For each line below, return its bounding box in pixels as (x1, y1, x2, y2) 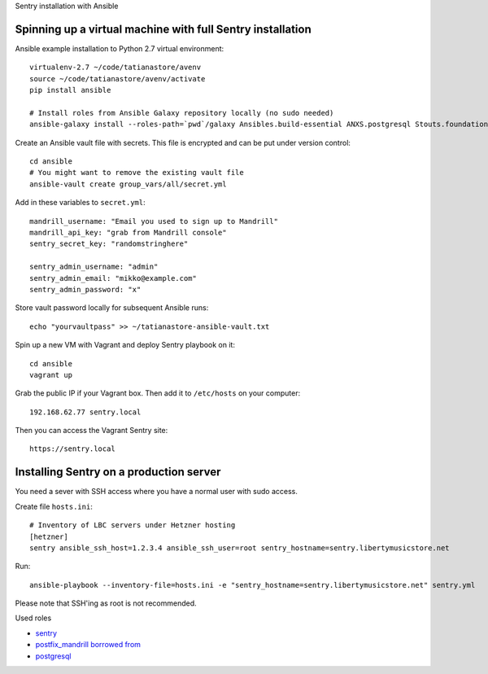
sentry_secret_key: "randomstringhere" (29, 239, 189, 248)
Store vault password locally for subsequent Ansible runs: (15, 303, 209, 313)
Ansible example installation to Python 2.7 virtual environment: (15, 43, 224, 53)
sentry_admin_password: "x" (29, 285, 142, 294)
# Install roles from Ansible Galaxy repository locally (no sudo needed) (29, 108, 334, 117)
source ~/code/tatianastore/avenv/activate (29, 74, 206, 83)
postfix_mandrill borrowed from (35, 640, 142, 650)
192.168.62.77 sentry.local (29, 407, 142, 417)
